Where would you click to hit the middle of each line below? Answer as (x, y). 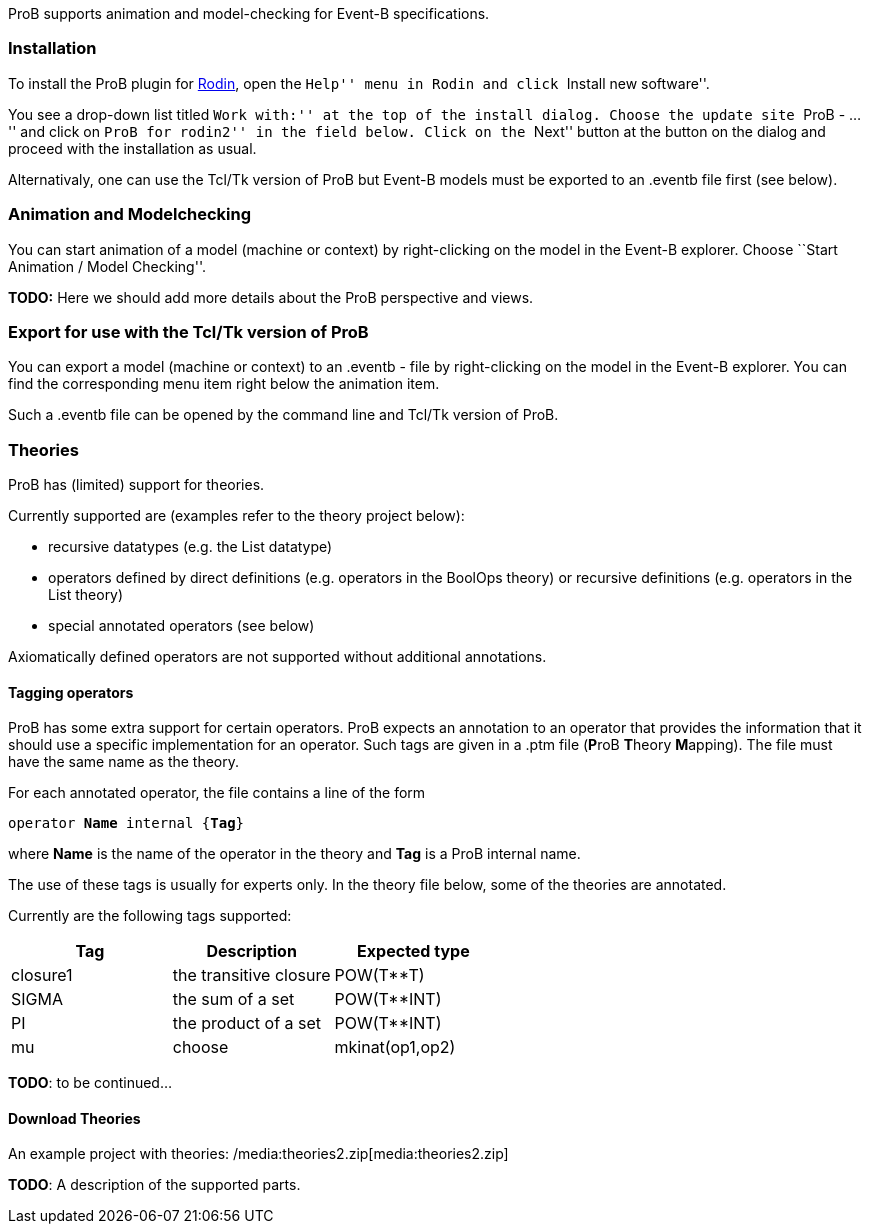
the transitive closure (251, 975)
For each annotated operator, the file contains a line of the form (217, 793)
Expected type (413, 951)
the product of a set (247, 1023)
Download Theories (74, 1118)
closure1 (42, 975)
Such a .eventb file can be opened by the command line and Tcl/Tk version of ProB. (283, 415)
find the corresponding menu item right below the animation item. (224, 384)
